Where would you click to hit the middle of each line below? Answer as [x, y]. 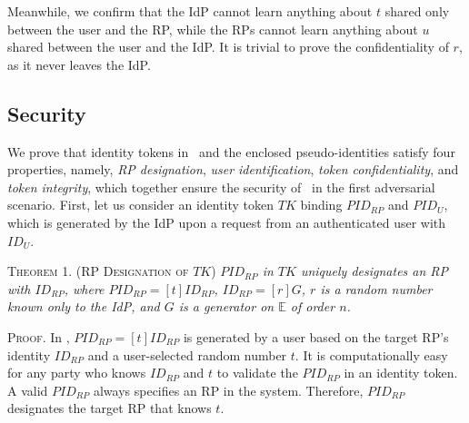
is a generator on [226, 306]
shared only [417, 11]
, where [84, 288]
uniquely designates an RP [374, 271]
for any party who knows [77, 373]
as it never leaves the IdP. [79, 64]
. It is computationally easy [371, 354]
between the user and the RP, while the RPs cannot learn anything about [213, 29]
